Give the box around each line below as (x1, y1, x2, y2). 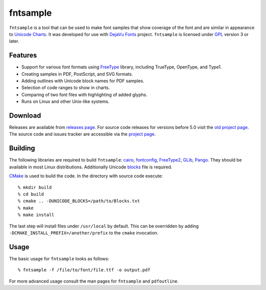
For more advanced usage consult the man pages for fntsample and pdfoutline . (9, 278, 179, 284)
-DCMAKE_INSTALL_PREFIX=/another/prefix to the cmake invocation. (9, 229, 159, 236)
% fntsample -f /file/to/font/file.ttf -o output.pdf (18, 267, 150, 273)
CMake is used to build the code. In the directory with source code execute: (9, 173, 163, 179)
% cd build (18, 191, 44, 197)
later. (9, 38, 20, 44)
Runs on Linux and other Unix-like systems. (21, 98, 110, 104)
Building (9, 144, 35, 153)
